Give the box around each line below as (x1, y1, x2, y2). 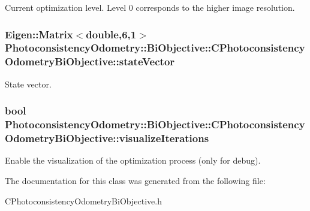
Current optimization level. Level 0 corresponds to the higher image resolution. (5, 1, 295, 13)
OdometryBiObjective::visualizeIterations (5, 131, 209, 146)
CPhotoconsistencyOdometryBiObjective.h (5, 194, 162, 207)
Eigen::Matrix (5, 26, 73, 41)
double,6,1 (86, 26, 137, 41)
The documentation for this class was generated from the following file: (5, 174, 266, 186)
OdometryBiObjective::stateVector (5, 54, 175, 69)
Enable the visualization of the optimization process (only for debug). (5, 154, 261, 167)
